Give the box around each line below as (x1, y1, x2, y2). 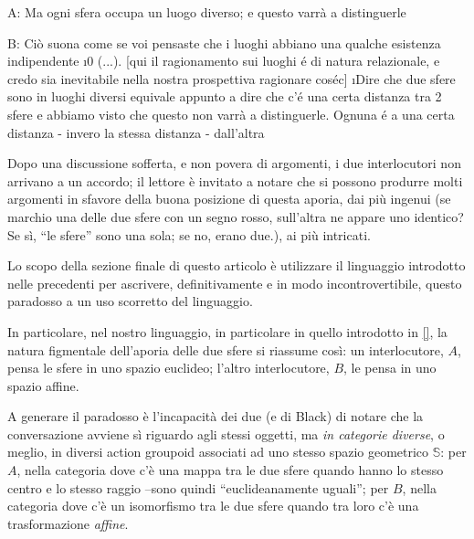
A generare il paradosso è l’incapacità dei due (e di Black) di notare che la (7, 407, 424, 426)
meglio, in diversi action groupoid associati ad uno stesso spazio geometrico (7, 442, 429, 461)
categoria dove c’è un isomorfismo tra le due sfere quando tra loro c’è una (7, 496, 419, 515)
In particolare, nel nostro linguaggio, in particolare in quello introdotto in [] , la (7, 322, 448, 341)
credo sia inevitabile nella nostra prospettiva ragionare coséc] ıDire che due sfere (7, 69, 456, 88)
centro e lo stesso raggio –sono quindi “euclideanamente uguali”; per (7, 478, 389, 497)
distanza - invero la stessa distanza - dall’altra (7, 122, 265, 142)
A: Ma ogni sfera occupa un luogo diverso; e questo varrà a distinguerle (7, 3, 406, 21)
